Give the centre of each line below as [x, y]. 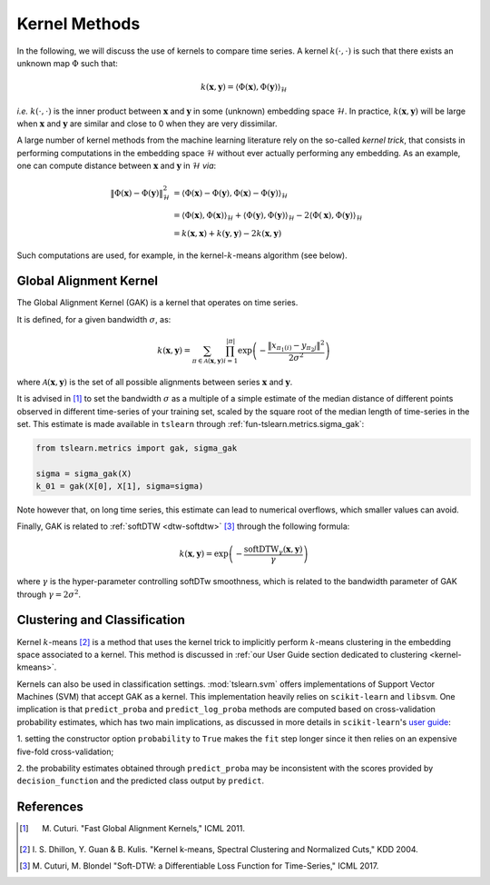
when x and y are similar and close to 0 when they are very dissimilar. [147, 124]
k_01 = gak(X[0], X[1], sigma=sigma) [120, 487]
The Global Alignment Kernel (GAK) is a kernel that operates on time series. [157, 303]
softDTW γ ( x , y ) [273, 550]
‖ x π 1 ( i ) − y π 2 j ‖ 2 [297, 346]
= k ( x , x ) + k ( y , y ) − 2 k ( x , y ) [228, 233]
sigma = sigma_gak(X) [84, 473]
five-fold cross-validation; [65, 751]
